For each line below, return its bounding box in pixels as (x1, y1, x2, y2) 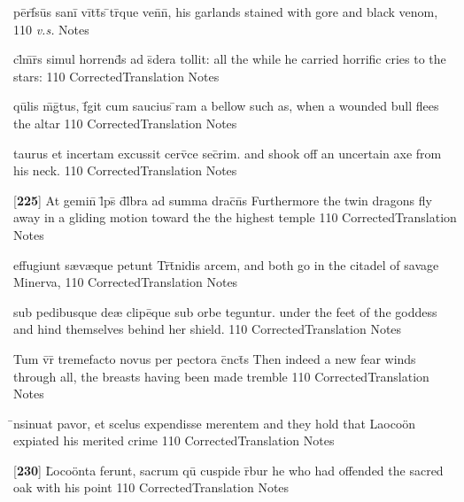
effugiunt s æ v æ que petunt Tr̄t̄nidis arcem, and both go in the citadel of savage (13, 255, 439, 274)
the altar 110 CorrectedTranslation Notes (13, 113, 237, 132)
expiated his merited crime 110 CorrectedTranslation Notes (13, 431, 335, 450)
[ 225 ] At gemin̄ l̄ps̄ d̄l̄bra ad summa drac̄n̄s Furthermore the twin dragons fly (13, 190, 432, 209)
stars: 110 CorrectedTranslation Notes (13, 66, 220, 85)
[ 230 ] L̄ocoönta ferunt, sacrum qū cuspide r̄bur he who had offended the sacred (13, 460, 444, 479)
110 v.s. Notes (13, 19, 89, 38)
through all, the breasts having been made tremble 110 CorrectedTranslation (13, 367, 429, 385)
